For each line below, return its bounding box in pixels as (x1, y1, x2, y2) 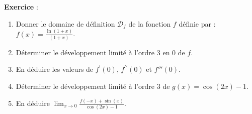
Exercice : (4, 2, 38, 12)
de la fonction (128, 18, 171, 29)
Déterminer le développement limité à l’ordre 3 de (16, 81, 170, 91)
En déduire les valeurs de (16, 64, 94, 74)
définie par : (179, 18, 216, 29)
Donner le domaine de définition (16, 18, 115, 29)
